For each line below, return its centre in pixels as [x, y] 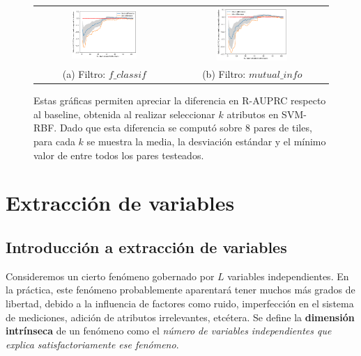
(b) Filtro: [224, 74]
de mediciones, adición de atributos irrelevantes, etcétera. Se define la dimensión [180, 317]
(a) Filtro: [84, 74]
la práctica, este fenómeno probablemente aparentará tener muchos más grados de [180, 290]
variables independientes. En [288, 276]
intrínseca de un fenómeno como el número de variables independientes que [169, 331]
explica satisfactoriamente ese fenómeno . [92, 344]
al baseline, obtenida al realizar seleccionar [124, 114]
